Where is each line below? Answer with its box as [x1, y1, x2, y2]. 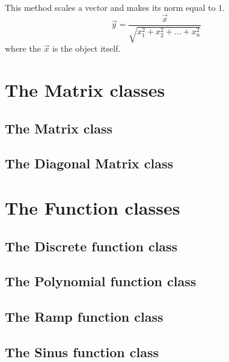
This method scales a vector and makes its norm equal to [5, 1, 216, 13]
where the [5, 42, 41, 55]
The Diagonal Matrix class [5, 154, 174, 173]
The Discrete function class [5, 236, 178, 255]
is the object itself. [52, 42, 121, 55]
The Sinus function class [5, 342, 159, 361]
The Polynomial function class [5, 272, 197, 290]
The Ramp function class [5, 307, 163, 326]
